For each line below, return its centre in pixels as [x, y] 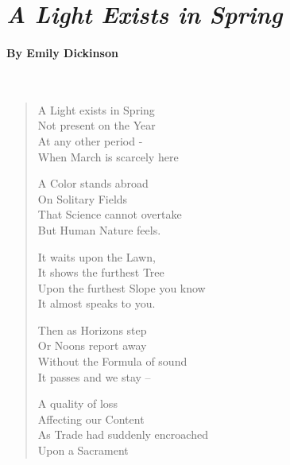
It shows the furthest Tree [101, 272]
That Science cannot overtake [110, 214]
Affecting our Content [91, 418]
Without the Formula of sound [112, 361]
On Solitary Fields [83, 198]
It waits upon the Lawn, [97, 256]
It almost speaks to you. [97, 303]
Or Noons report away [92, 345]
